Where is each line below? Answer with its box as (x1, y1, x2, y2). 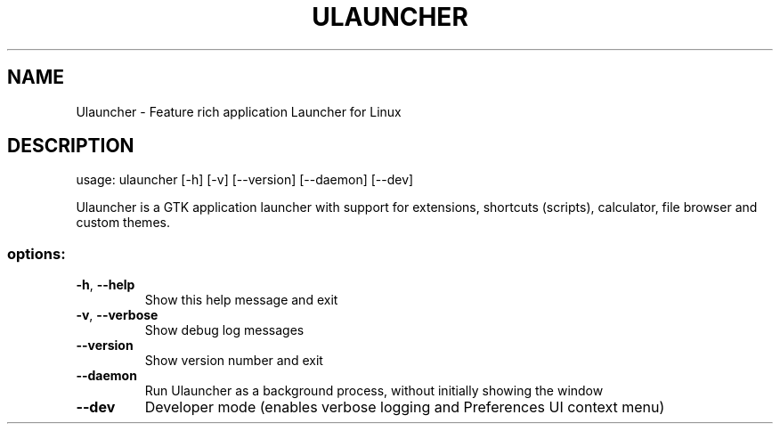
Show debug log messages (144, 322, 305, 338)
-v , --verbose (76, 307, 158, 323)
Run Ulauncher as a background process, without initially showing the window (144, 383, 604, 399)
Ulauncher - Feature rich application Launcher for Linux (76, 103, 402, 119)
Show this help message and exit (144, 292, 338, 308)
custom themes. (76, 215, 170, 231)
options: (7, 244, 66, 263)
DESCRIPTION (7, 134, 134, 158)
